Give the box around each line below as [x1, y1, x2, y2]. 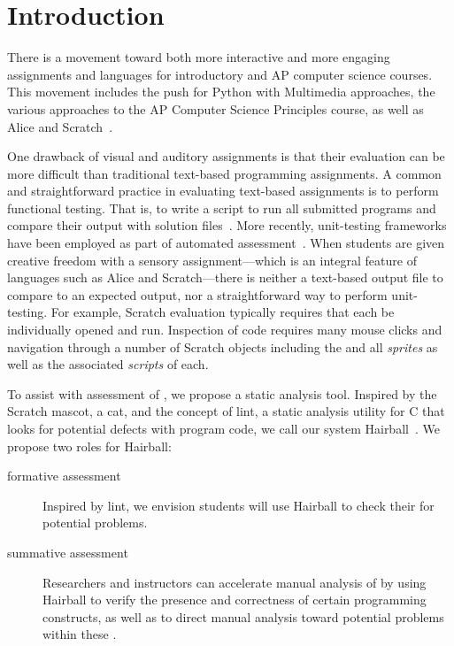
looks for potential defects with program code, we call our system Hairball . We [7, 419, 440, 437]
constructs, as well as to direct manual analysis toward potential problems [42, 607, 444, 626]
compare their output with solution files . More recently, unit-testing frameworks [7, 216, 447, 235]
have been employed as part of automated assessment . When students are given [7, 234, 445, 252]
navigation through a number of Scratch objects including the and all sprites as [7, 337, 438, 356]
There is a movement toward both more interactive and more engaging [7, 48, 390, 66]
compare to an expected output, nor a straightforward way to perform [7, 285, 388, 304]
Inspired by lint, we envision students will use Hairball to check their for [42, 496, 435, 514]
